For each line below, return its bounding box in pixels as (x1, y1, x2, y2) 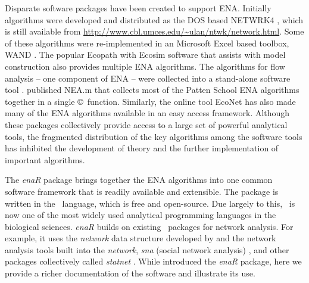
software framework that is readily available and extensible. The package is (5, 185, 279, 197)
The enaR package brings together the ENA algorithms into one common (5, 173, 273, 186)
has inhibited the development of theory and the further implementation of (5, 142, 279, 154)
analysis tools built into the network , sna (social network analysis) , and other (5, 243, 289, 256)
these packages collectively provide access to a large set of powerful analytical (5, 118, 288, 130)
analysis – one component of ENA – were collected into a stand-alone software (5, 71, 291, 84)
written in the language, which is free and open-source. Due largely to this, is (5, 197, 295, 209)
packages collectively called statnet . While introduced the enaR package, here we (5, 255, 302, 268)
